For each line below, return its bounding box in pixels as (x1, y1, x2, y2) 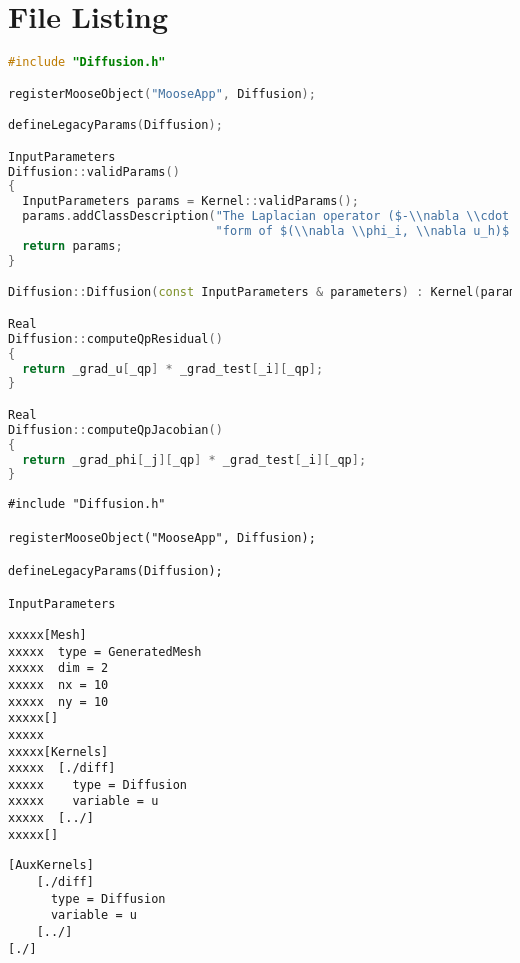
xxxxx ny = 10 (8, 694, 109, 709)
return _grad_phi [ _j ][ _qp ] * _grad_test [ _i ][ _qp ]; (22, 452, 367, 467)
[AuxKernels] (8, 858, 94, 873)
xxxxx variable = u (8, 794, 159, 809)
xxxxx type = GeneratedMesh (8, 644, 202, 659)
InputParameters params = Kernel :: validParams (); (22, 194, 359, 209)
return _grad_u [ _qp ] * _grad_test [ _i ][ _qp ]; (22, 361, 324, 376)
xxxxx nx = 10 (8, 677, 109, 692)
